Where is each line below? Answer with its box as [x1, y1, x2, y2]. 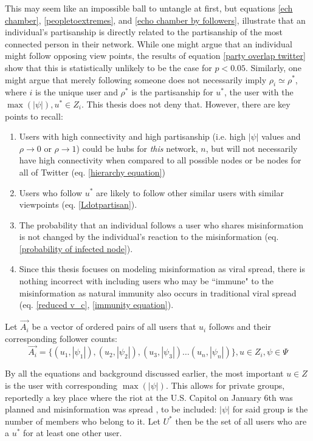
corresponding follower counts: [5, 332, 118, 344]
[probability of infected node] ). [19, 242, 133, 255]
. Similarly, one [246, 61, 301, 73]
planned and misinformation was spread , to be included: [5, 403, 217, 415]
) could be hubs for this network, [76, 142, 198, 154]
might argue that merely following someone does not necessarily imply [5, 73, 267, 86]
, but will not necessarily [205, 142, 298, 154]
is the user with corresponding [5, 379, 118, 392]
